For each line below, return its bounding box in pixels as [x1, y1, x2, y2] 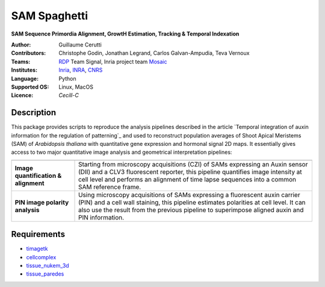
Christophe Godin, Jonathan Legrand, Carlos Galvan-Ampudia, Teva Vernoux [58, 49, 250, 57]
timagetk [26, 245, 48, 253]
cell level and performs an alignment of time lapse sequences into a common [78, 175, 296, 183]
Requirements [11, 229, 66, 239]
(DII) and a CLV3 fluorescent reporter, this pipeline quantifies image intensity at [78, 168, 302, 176]
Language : [11, 75, 39, 82]
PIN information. [78, 213, 125, 221]
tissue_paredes [26, 270, 64, 277]
